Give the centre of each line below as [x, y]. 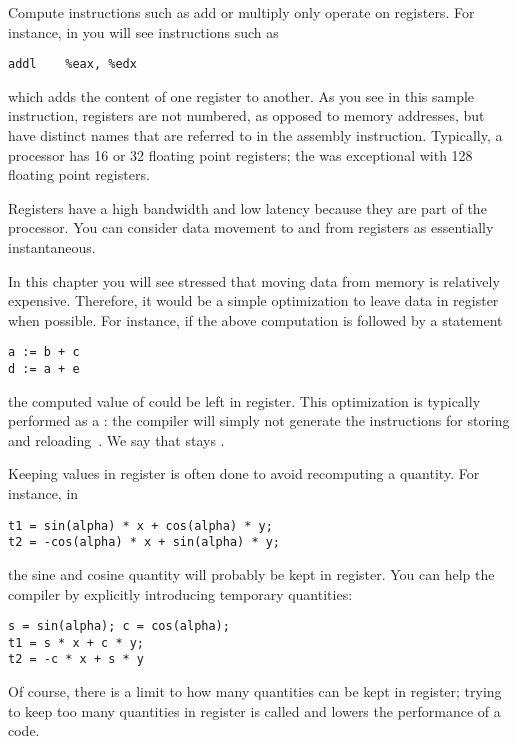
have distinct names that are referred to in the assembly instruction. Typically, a [255, 135]
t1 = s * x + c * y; [76, 642]
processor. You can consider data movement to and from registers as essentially [251, 227]
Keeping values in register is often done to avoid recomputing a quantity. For [244, 473]
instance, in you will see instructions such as [143, 31]
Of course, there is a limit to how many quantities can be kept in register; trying [255, 691]
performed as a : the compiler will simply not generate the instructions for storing [259, 420]
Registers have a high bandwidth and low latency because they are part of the [247, 207]
